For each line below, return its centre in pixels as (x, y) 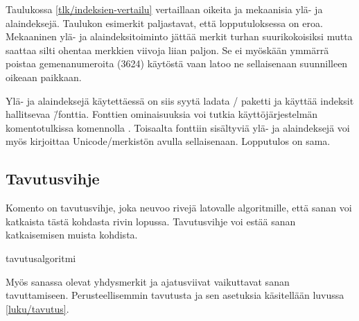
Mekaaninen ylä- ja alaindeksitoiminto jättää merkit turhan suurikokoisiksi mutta (179, 36)
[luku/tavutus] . (37, 308)
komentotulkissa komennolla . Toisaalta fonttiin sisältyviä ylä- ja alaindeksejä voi (178, 127)
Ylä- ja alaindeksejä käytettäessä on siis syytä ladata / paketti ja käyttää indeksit (180, 100)
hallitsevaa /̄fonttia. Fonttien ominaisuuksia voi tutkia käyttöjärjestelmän (162, 114)
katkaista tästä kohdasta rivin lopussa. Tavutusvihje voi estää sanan (151, 221)
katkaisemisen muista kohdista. (72, 235)
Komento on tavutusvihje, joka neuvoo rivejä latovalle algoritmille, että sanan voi (179, 208)
